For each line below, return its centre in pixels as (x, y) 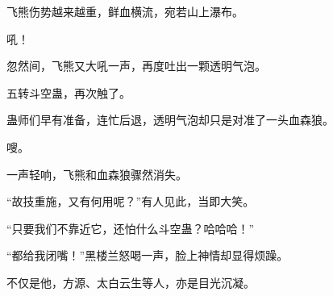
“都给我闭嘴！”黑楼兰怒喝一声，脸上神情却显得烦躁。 (148, 255)
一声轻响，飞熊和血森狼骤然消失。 (97, 174)
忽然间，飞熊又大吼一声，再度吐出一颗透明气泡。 (136, 66)
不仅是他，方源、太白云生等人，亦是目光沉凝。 (131, 282)
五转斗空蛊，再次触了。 (69, 92)
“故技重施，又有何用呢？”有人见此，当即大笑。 (131, 201)
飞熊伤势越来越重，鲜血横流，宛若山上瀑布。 (125, 11)
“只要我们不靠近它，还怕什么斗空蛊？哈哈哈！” (131, 228)
